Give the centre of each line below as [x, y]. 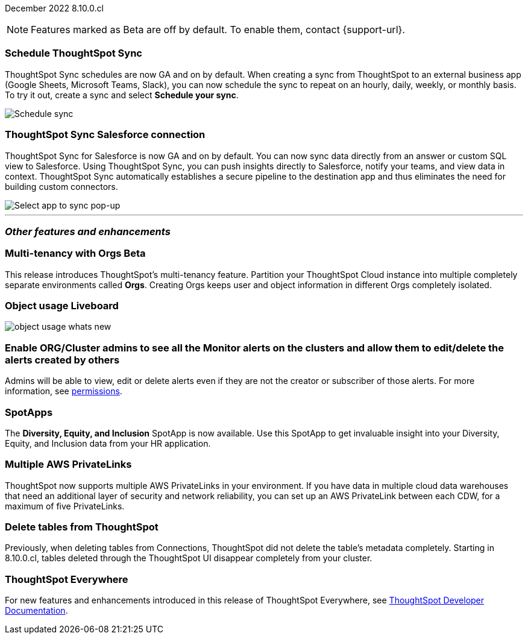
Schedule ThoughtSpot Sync [74, 53]
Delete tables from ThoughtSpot [82, 527]
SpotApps [29, 412]
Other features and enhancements [88, 231]
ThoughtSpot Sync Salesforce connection [105, 135]
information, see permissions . [64, 391]
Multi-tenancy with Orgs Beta [75, 253]
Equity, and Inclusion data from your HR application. [108, 443]
